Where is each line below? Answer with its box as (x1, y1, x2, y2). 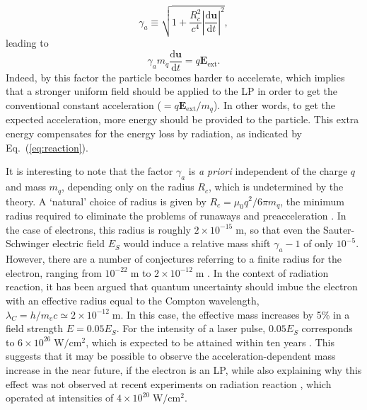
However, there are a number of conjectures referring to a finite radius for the (6, 251, 342, 266)
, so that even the (243, 222, 320, 237)
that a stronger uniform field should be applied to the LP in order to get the (6, 84, 337, 98)
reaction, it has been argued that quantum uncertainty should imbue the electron (6, 279, 358, 294)
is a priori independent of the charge (188, 164, 348, 178)
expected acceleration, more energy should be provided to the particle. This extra (6, 112, 359, 127)
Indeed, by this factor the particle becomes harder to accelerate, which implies (6, 69, 345, 84)
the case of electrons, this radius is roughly (6, 222, 191, 237)
